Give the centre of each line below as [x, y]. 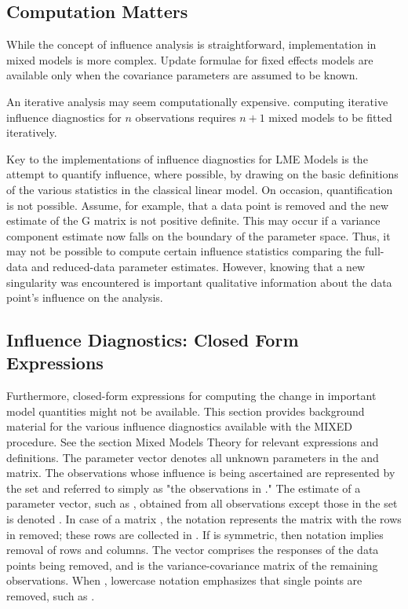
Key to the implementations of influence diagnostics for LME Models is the [187, 158]
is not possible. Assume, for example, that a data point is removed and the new [198, 205]
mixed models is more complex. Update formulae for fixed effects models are [190, 59]
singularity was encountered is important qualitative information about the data [199, 282]
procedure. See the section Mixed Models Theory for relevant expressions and [193, 442]
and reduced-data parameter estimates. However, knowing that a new [198, 266]
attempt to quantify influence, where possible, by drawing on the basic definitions [202, 174]
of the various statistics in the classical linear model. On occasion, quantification [200, 189]
